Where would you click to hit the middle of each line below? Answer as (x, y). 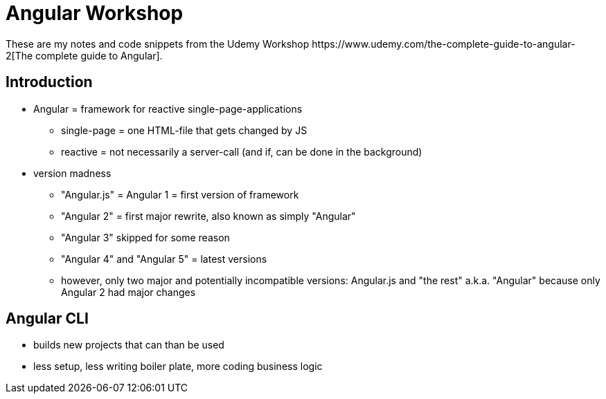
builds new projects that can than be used (129, 345)
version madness (72, 173)
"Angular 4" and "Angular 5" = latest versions (164, 259)
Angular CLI (47, 319)
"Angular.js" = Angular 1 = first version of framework (180, 194)
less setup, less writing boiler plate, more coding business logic (178, 366)
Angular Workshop (95, 13)
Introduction (49, 82)
